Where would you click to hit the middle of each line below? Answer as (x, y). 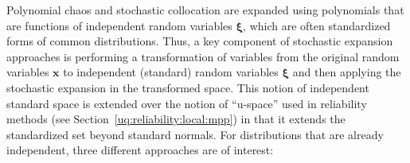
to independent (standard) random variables (171, 72)
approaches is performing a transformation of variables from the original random (203, 56)
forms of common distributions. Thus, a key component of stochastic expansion (200, 41)
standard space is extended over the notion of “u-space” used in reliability (187, 103)
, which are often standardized (317, 25)
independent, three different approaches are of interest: (140, 150)
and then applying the (347, 72)
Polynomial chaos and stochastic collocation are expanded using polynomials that (205, 10)
